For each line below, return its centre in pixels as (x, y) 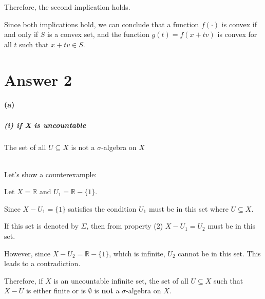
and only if (21, 34)
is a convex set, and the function (98, 34)
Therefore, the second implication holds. (67, 7)
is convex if (239, 24)
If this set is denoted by (41, 226)
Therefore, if (24, 280)
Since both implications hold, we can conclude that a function (102, 24)
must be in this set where (188, 208)
